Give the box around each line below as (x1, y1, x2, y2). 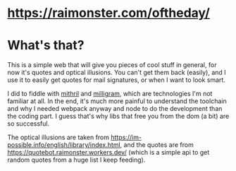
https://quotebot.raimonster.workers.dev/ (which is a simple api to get (7, 148, 210, 157)
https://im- (110, 133, 142, 142)
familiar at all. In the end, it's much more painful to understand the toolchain (7, 97, 227, 105)
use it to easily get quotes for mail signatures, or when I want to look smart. (7, 76, 225, 84)
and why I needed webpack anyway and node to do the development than (7, 105, 223, 113)
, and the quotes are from (120, 141, 194, 149)
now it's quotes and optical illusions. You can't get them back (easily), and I (7, 69, 227, 77)
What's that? (7, 37, 85, 54)
